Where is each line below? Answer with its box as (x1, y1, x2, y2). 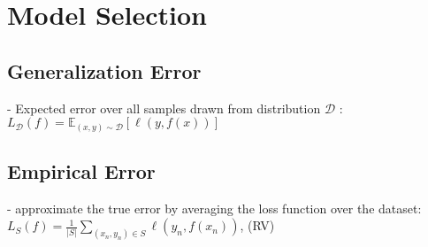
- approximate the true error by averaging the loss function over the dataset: (7, 198, 422, 217)
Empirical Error (7, 158, 156, 185)
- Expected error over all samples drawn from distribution (7, 98, 321, 117)
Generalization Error (7, 57, 202, 84)
